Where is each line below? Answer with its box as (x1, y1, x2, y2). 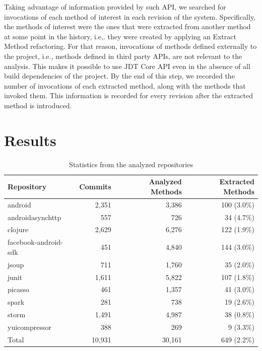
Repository (8, 181, 47, 192)
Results (4, 129, 56, 150)
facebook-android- (8, 237, 63, 247)
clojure (8, 224, 29, 235)
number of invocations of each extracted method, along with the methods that (4, 80, 246, 91)
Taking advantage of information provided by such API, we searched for (4, 2, 226, 12)
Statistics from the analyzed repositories (69, 159, 193, 169)
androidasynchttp (8, 212, 61, 222)
